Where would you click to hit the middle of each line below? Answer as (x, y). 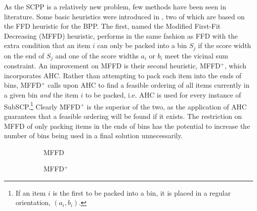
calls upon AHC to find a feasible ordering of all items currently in (149, 85)
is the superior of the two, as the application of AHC (167, 106)
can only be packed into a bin (142, 45)
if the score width (224, 45)
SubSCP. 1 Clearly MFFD (42, 105)
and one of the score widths (97, 55)
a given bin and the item (41, 95)
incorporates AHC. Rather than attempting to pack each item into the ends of (123, 75)
